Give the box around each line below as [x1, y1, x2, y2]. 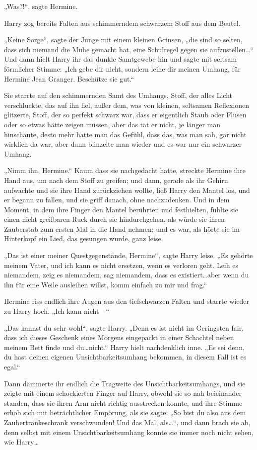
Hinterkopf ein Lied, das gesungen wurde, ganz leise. [4, 233, 163, 244]
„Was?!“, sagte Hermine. [4, 1, 78, 11]
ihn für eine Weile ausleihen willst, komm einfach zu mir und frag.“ [4, 279, 207, 289]
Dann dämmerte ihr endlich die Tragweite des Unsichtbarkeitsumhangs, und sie [4, 378, 246, 388]
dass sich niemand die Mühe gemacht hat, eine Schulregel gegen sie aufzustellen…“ [4, 44, 254, 54]
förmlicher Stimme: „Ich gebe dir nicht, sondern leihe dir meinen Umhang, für [4, 63, 241, 74]
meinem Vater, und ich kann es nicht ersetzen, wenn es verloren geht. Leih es [4, 260, 238, 270]
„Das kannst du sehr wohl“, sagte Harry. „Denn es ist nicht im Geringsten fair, [4, 322, 244, 333]
